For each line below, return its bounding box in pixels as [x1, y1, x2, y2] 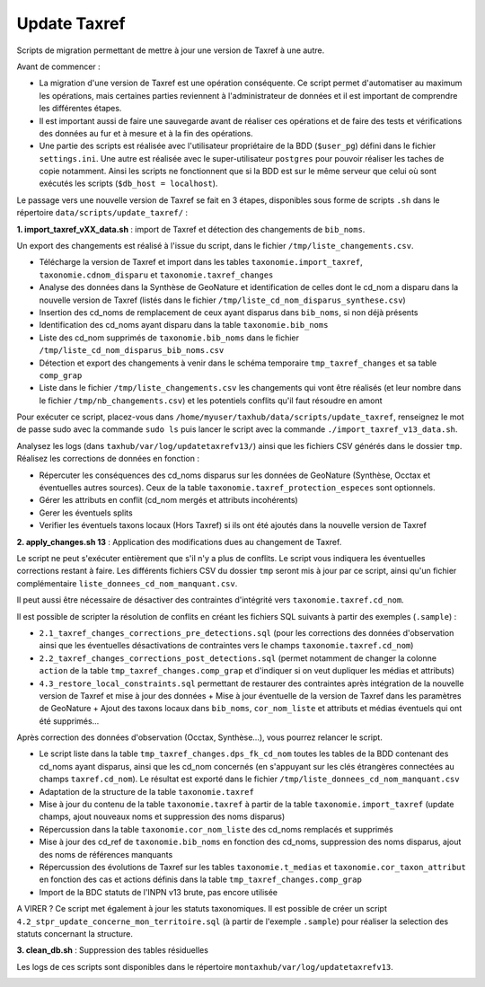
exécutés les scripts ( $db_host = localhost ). [39, 178, 218, 189]
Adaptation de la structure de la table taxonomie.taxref [39, 786, 255, 797]
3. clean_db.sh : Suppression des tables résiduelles [16, 945, 208, 956]
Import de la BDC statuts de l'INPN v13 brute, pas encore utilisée [39, 886, 278, 897]
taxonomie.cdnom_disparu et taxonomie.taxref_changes [39, 269, 274, 280]
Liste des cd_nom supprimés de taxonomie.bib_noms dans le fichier [39, 332, 300, 343]
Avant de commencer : [16, 61, 101, 72]
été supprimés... [39, 715, 100, 727]
